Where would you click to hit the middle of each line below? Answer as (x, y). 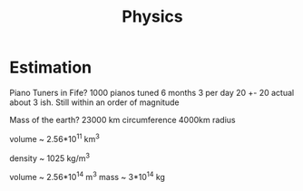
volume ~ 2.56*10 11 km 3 (54, 138)
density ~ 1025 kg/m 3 (50, 158)
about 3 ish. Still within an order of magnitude (94, 102)
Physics (152, 17)
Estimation (51, 67)
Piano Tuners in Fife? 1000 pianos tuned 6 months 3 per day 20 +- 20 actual (152, 92)
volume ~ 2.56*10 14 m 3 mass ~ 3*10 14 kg (88, 176)
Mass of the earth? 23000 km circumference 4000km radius (122, 119)
